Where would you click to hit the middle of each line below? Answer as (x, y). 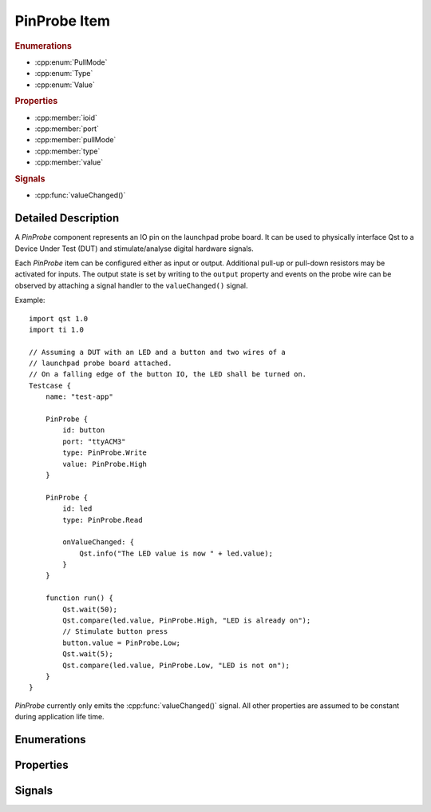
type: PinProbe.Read (103, 520)
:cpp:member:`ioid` (66, 117)
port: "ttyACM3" (94, 441)
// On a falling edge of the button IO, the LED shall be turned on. (168, 374)
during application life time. (59, 717)
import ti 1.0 (56, 329)
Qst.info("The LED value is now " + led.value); (176, 553)
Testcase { (50, 385)
